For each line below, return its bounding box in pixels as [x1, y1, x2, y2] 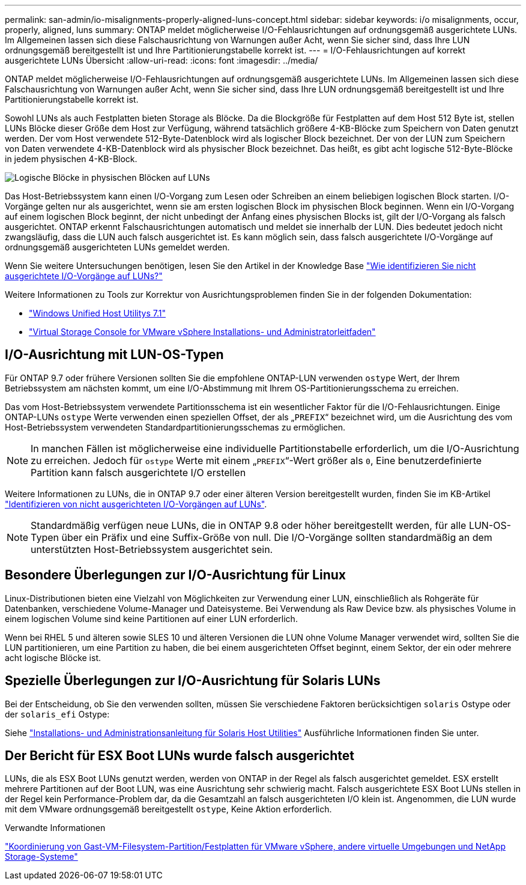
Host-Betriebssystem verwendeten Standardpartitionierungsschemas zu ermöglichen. [5, 421, 346, 432]
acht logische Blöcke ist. [5, 652, 101, 663]
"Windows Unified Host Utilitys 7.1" [29, 308, 166, 318]
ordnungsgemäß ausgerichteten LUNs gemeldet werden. [5, 242, 230, 252]
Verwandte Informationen [5, 823, 106, 833]
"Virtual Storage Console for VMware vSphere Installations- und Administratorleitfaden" [29, 327, 376, 337]
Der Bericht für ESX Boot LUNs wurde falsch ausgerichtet [5, 748, 354, 763]
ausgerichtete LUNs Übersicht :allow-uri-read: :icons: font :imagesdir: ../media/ [5, 55, 318, 65]
